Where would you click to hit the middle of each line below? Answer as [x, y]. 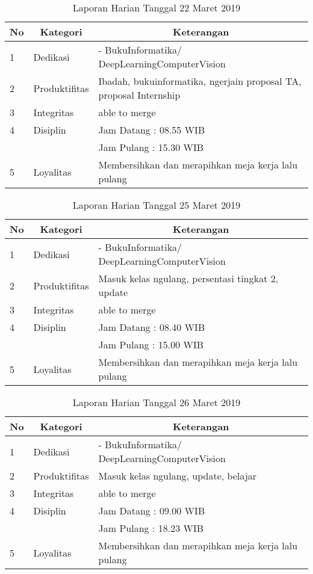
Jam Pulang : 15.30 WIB [151, 147]
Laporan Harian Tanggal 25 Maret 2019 [156, 205]
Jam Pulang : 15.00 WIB [151, 344]
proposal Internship [139, 95]
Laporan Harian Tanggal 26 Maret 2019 [156, 402]
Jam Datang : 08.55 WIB [152, 130]
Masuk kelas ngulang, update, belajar [178, 476]
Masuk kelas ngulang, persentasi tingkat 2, [188, 278]
